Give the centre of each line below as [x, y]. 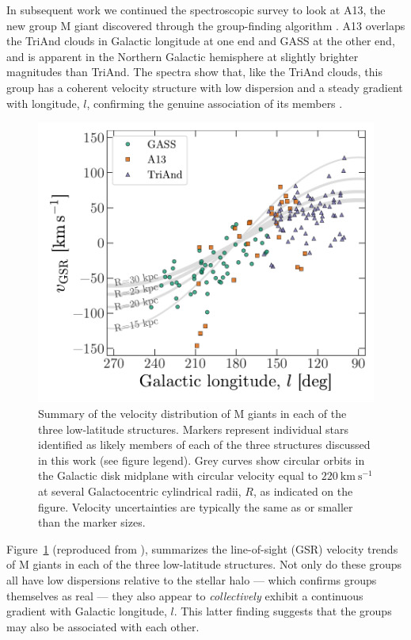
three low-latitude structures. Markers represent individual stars [194, 429]
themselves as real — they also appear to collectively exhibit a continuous [185, 595]
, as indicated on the [303, 491]
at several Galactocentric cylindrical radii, [140, 491]
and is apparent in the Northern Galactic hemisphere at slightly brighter [183, 56]
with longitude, [43, 103]
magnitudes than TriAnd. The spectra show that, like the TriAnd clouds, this [194, 72]
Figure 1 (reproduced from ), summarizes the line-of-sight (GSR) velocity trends [202, 548]
